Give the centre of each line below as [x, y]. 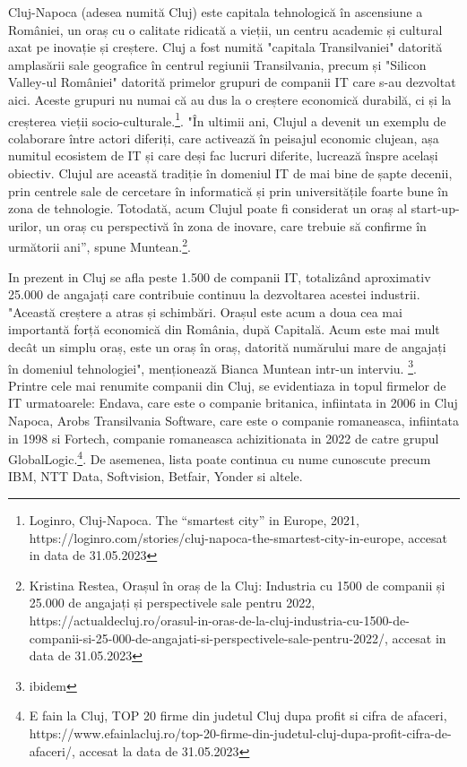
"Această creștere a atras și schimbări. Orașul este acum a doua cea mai [205, 311]
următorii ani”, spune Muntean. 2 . [99, 246]
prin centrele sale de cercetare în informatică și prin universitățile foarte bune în [228, 190]
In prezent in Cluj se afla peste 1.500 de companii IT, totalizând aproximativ [220, 276]
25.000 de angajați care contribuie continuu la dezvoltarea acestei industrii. [214, 294]
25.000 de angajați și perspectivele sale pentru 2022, [172, 603]
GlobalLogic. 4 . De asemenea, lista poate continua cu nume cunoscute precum [220, 457]
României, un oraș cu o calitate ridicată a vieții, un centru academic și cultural [225, 29]
